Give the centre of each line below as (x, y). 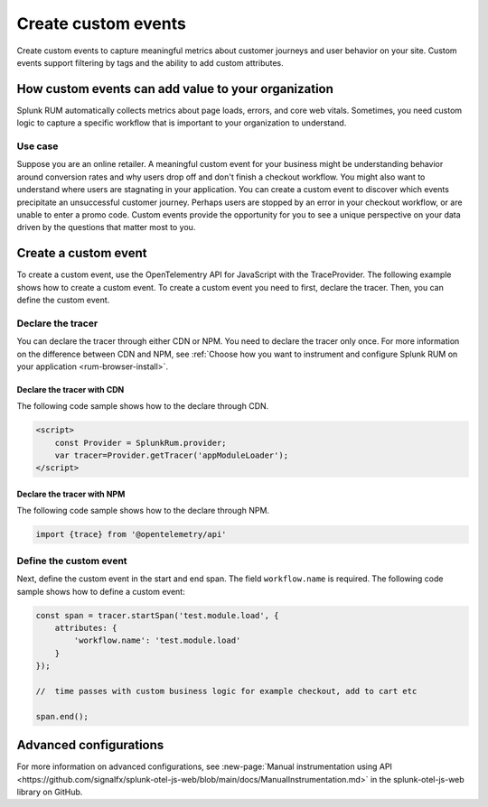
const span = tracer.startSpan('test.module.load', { (157, 615)
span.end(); (62, 716)
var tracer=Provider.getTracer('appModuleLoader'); (172, 455)
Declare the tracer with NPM (71, 494)
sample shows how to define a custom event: (101, 591)
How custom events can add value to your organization (175, 89)
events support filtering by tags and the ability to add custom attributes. (150, 62)
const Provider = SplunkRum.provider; (141, 443)
